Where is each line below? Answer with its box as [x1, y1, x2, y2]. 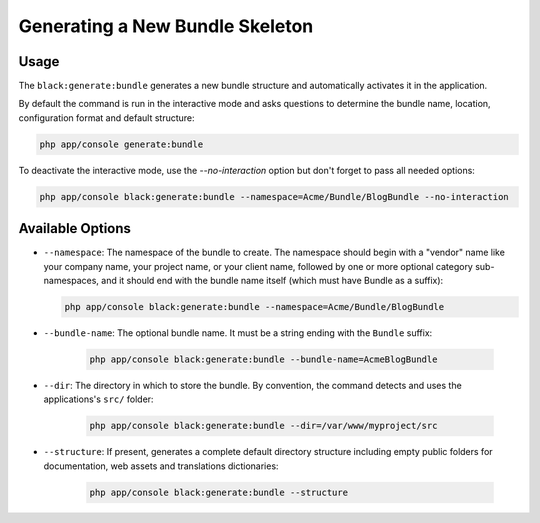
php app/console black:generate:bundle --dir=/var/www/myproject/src [89, 420, 438, 432]
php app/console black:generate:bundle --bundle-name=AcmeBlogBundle [89, 354, 438, 365]
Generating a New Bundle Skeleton [18, 15, 314, 37]
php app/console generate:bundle [39, 138, 204, 150]
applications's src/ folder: [43, 393, 154, 405]
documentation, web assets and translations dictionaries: [43, 460, 279, 472]
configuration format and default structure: [18, 111, 195, 124]
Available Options [18, 220, 132, 237]
